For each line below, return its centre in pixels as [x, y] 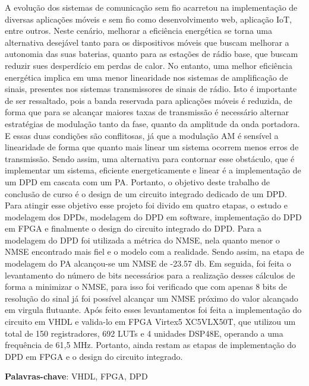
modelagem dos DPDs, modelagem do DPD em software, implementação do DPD [153, 216]
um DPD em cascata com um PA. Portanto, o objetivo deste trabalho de [138, 181]
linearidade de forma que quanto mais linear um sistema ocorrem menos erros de [152, 147]
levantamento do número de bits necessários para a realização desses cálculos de [150, 275]
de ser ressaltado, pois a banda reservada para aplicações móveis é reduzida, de [149, 100]
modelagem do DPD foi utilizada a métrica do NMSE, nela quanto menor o [142, 240]
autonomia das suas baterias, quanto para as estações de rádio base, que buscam [152, 54]
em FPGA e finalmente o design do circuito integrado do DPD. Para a [133, 228]
